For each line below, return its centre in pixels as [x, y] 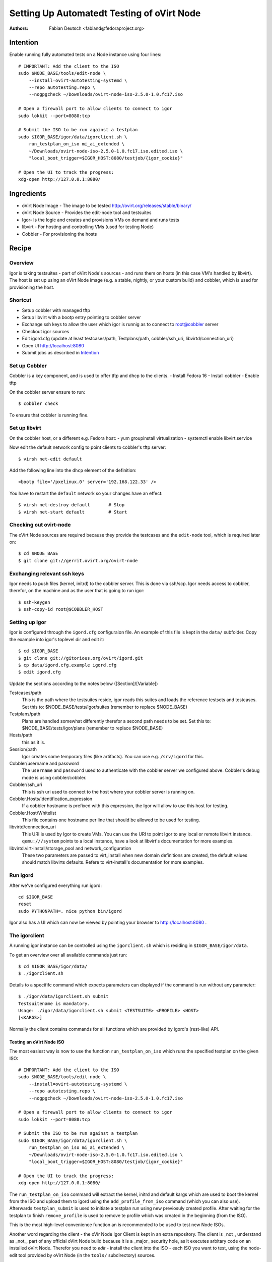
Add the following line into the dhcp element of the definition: [73, 470]
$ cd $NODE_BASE [38, 554]
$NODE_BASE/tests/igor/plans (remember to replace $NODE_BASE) [92, 728]
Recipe [20, 248]
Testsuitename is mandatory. [54, 1004]
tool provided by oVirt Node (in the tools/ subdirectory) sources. [87, 1255]
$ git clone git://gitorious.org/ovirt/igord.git [81, 658]
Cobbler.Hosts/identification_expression [51, 799]
